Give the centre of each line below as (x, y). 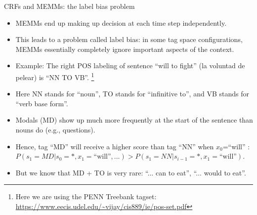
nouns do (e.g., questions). (55, 129)
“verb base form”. (42, 103)
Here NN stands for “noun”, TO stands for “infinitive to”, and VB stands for (132, 94)
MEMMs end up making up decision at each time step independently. (121, 22)
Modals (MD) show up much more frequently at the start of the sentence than (134, 120)
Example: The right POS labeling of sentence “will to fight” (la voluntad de (130, 65)
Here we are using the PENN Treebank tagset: (86, 196)
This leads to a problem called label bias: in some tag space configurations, (129, 39)
